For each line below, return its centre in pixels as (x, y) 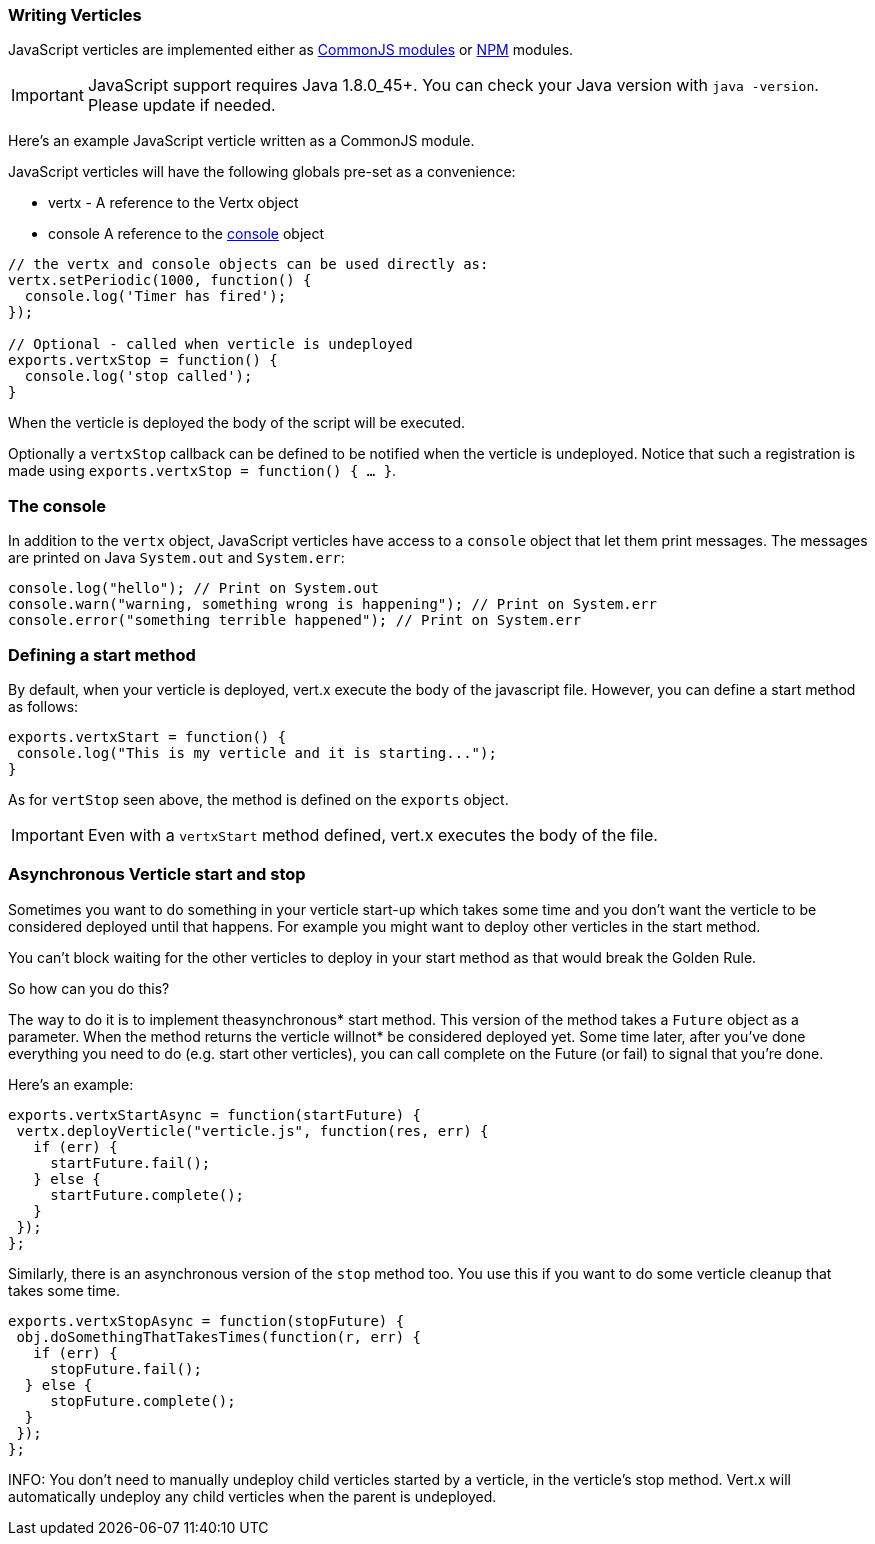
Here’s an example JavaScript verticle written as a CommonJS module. (241, 141)
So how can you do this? (89, 988)
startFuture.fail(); (130, 1162)
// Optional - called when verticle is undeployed (210, 344)
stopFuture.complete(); (143, 1400)
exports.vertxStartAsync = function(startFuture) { (215, 1114)
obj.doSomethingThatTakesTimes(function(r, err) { (219, 1336)
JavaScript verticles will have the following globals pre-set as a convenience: (262, 172)
